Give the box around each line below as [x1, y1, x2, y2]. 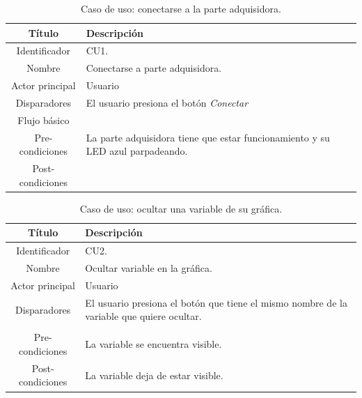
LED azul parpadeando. [86, 144, 188, 158]
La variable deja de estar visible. [85, 367, 223, 382]
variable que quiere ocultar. [85, 309, 202, 323]
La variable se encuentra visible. [85, 337, 222, 351]
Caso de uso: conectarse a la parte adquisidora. [81, 1, 281, 15]
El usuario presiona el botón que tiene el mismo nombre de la [85, 295, 347, 309]
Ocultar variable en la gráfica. [85, 261, 212, 275]
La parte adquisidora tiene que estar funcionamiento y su [86, 130, 330, 144]
